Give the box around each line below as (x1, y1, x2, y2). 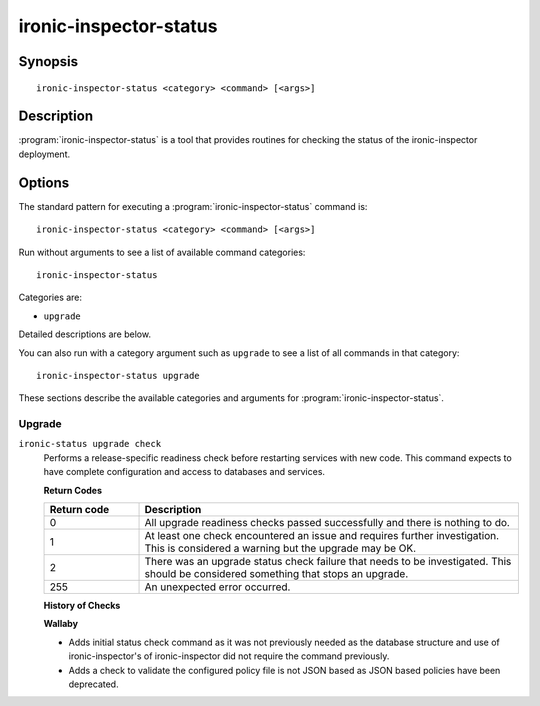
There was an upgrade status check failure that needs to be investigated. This (144, 554, 512, 568)
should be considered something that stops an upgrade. (144, 566, 409, 580)
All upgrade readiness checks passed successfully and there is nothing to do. (144, 515, 510, 529)
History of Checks (43, 599, 121, 611)
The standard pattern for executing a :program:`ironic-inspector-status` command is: (18, 200, 368, 212)
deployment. (18, 148, 70, 160)
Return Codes (43, 484, 102, 496)
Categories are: (18, 291, 83, 304)
